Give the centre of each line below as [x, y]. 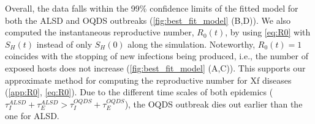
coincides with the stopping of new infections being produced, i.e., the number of [157, 56]
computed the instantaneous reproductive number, [100, 32]
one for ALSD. [32, 116]
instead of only [64, 44]
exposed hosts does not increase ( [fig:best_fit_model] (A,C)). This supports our [155, 67]
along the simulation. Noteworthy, [192, 44]
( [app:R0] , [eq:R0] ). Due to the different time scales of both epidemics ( [139, 92]
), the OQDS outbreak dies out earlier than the [214, 104]
